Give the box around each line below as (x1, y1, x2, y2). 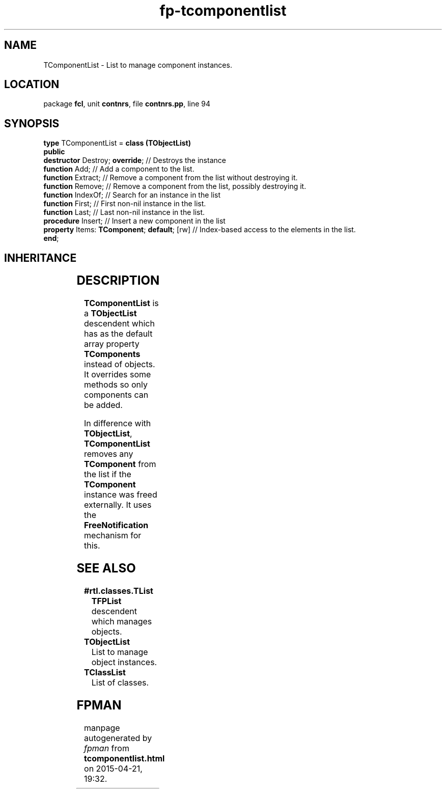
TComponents (84, 349, 141, 360)
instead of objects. (84, 359, 155, 370)
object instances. (91, 657, 157, 667)
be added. (84, 400, 123, 411)
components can (84, 390, 149, 400)
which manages (91, 616, 152, 626)
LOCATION (4, 78, 60, 91)
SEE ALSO (76, 560, 136, 576)
